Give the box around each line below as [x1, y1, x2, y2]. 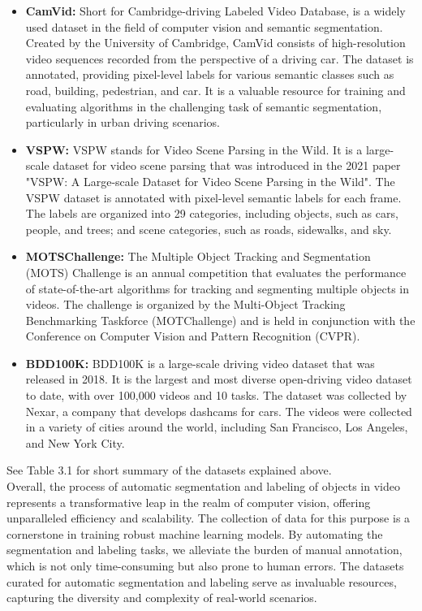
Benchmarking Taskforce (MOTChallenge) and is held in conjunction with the [25, 311, 416, 328]
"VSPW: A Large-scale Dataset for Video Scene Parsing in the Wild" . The [25, 172, 395, 189]
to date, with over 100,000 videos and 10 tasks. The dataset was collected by [25, 387, 407, 404]
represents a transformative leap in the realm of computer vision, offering [6, 493, 371, 510]
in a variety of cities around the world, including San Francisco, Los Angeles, [25, 418, 408, 435]
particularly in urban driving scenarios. [25, 114, 220, 131]
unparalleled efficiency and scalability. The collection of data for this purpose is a [6, 509, 411, 526]
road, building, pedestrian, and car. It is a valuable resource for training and [25, 81, 406, 98]
